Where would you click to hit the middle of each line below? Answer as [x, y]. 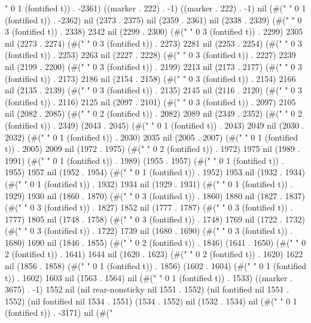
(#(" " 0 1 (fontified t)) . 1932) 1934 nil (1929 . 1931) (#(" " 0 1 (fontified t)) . [149, 183]
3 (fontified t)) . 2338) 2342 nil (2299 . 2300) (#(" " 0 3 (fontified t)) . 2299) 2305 [154, 31]
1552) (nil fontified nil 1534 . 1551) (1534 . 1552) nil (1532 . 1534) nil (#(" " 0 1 [151, 301]
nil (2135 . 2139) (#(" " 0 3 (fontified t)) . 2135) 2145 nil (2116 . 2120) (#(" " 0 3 [153, 90]
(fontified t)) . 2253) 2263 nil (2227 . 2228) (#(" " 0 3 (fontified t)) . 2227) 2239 [150, 55]
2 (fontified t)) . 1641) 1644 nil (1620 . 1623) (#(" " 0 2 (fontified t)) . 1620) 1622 [154, 254]
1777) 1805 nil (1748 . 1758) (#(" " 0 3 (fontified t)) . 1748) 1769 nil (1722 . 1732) [155, 219]
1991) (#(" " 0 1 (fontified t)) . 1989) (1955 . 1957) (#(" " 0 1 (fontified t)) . [144, 160]
